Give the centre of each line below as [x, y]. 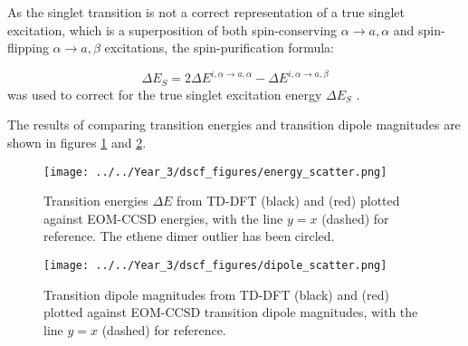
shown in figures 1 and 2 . [77, 142]
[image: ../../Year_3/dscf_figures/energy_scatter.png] [215, 172]
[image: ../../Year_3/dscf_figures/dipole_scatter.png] [215, 265]
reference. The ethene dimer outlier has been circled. [189, 236]
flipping [28, 48]
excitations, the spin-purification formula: [219, 48]
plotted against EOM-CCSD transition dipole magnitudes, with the [231, 312]
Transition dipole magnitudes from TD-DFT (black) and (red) [217, 294]
